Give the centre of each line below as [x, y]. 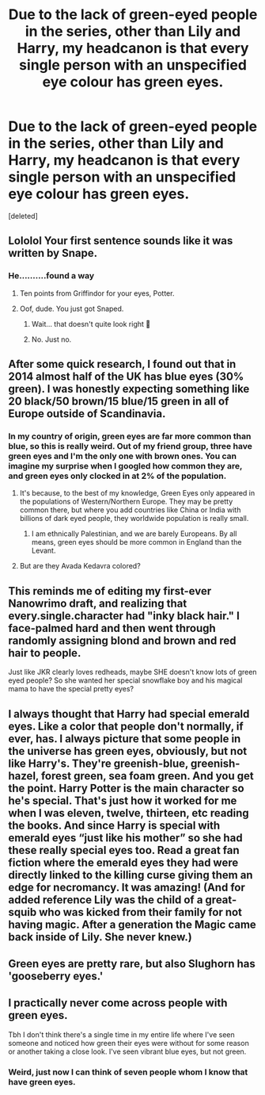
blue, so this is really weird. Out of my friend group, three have [131, 446]
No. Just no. [51, 339]
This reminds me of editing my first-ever [110, 591]
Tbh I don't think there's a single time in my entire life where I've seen [121, 1034]
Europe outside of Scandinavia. [87, 414]
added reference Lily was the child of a [106, 900]
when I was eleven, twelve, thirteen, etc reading [129, 813]
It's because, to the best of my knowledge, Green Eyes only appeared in [137, 493]
